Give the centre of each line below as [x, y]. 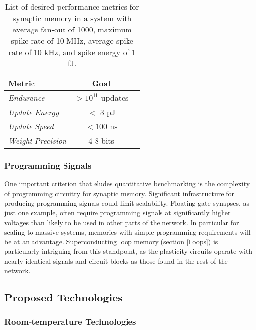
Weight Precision [37, 140]
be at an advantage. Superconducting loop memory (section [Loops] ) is [111, 241]
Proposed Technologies [64, 297]
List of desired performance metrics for [72, 7]
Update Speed [31, 126]
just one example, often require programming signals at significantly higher [118, 212]
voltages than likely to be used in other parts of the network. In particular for [122, 222]
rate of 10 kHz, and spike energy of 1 [72, 52]
